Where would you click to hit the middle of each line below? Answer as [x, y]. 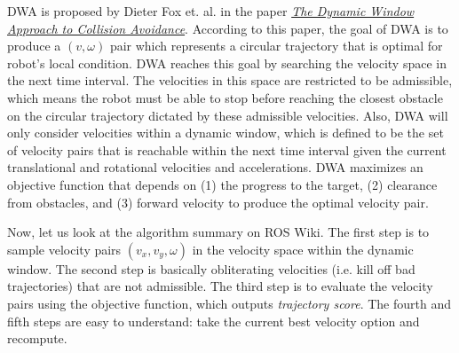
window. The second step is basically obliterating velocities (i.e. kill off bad [211, 268]
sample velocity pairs [64, 249]
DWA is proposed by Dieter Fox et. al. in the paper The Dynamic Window [211, 11]
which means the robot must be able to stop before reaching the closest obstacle [225, 97]
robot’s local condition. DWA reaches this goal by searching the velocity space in [227, 63]
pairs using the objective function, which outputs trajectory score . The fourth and [229, 303]
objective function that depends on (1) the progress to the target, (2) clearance [222, 184]
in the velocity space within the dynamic [303, 249]
